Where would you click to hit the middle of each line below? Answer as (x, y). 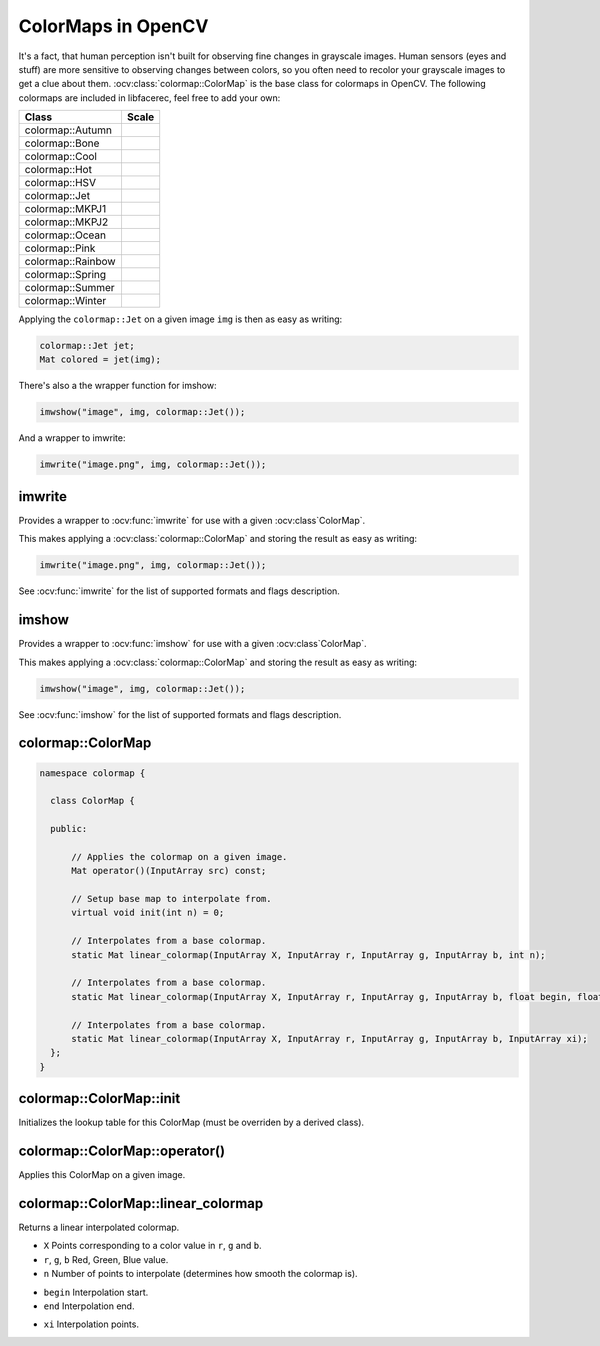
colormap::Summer (69, 288)
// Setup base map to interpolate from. (171, 899)
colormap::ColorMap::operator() (121, 1151)
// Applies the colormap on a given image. (179, 856)
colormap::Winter (65, 301)
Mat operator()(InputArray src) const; (169, 871)
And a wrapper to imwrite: (72, 438)
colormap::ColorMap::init (99, 1098)
